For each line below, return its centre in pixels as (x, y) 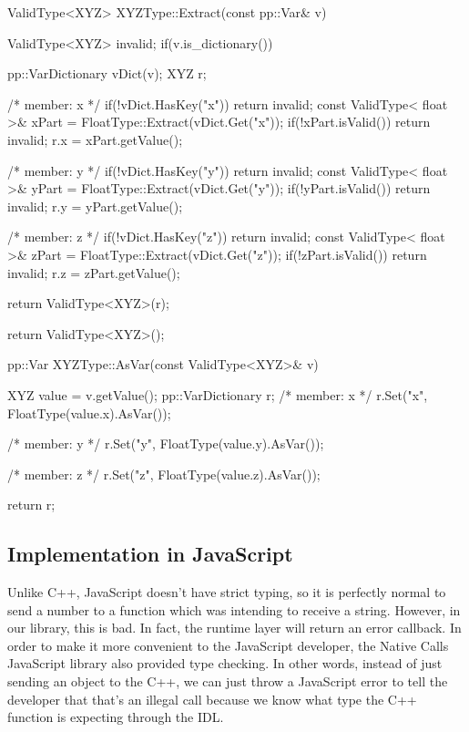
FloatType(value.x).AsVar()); (89, 412)
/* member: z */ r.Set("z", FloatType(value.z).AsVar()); (164, 474)
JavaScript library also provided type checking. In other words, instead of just (225, 663)
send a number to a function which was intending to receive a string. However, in (234, 609)
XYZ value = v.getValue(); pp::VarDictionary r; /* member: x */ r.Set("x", (218, 394)
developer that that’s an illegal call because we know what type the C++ (212, 699)
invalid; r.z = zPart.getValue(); (94, 272)
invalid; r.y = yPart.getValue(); (95, 206)
